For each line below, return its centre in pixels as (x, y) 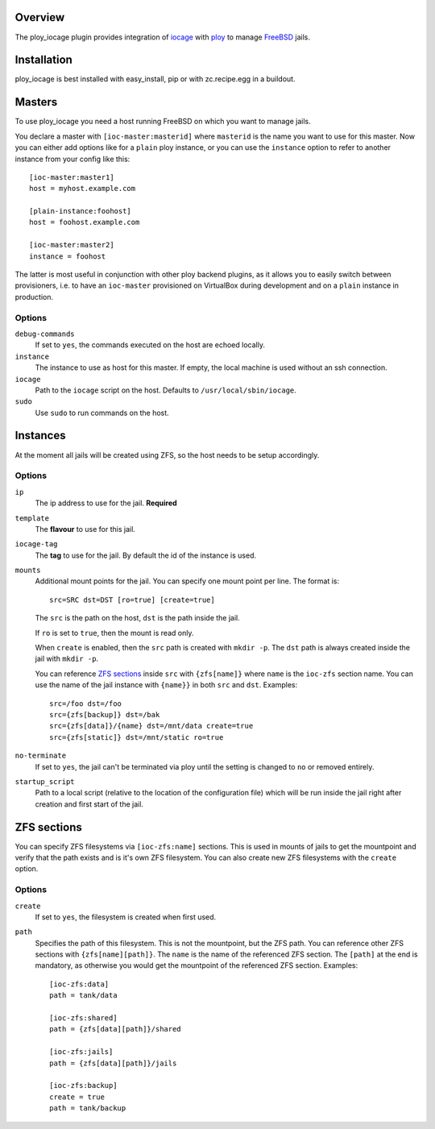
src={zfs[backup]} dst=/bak (105, 714)
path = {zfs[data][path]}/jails (113, 1063)
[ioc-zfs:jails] (81, 1052)
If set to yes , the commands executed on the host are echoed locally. (150, 345)
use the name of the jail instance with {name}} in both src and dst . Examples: (166, 685)
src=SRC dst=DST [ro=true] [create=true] (132, 600)
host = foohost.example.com (85, 222)
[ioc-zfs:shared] (83, 1018)
